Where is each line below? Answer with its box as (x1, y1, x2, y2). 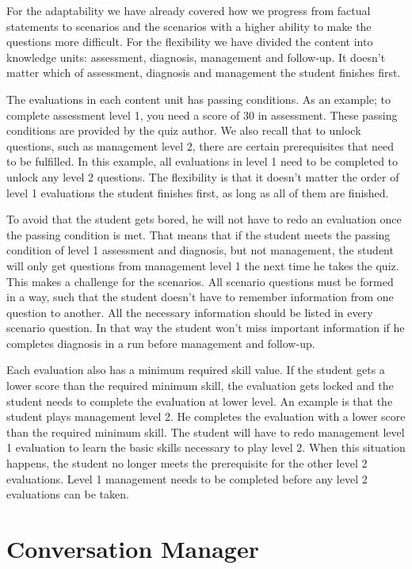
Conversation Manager (6, 533, 259, 564)
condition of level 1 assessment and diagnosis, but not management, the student (6, 242, 394, 258)
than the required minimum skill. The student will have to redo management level (6, 423, 405, 440)
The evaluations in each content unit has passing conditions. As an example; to (6, 90, 391, 107)
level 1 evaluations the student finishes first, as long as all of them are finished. (6, 184, 389, 200)
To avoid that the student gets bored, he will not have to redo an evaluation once (6, 211, 402, 227)
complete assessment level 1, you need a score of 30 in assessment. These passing (6, 106, 398, 123)
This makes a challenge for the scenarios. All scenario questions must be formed (6, 273, 394, 289)
